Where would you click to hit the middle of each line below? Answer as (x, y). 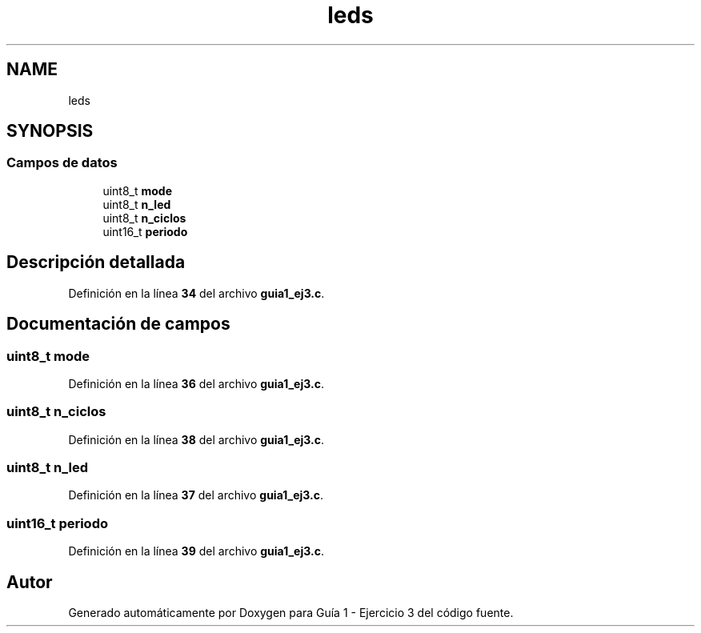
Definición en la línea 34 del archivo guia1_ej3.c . (196, 293)
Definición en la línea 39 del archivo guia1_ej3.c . (196, 551)
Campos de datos (62, 163)
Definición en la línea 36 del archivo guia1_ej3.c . (196, 383)
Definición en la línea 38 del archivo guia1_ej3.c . (196, 439)
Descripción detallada (96, 262)
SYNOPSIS (50, 131)
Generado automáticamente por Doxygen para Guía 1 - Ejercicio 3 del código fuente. (291, 612)
